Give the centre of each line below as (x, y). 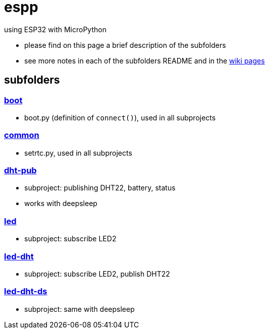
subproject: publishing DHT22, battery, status (100, 188)
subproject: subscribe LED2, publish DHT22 (97, 274)
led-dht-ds (26, 291)
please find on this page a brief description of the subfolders (125, 45)
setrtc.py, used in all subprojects (78, 153)
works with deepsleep (61, 204)
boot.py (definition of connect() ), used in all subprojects (120, 117)
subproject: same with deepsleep (79, 309)
